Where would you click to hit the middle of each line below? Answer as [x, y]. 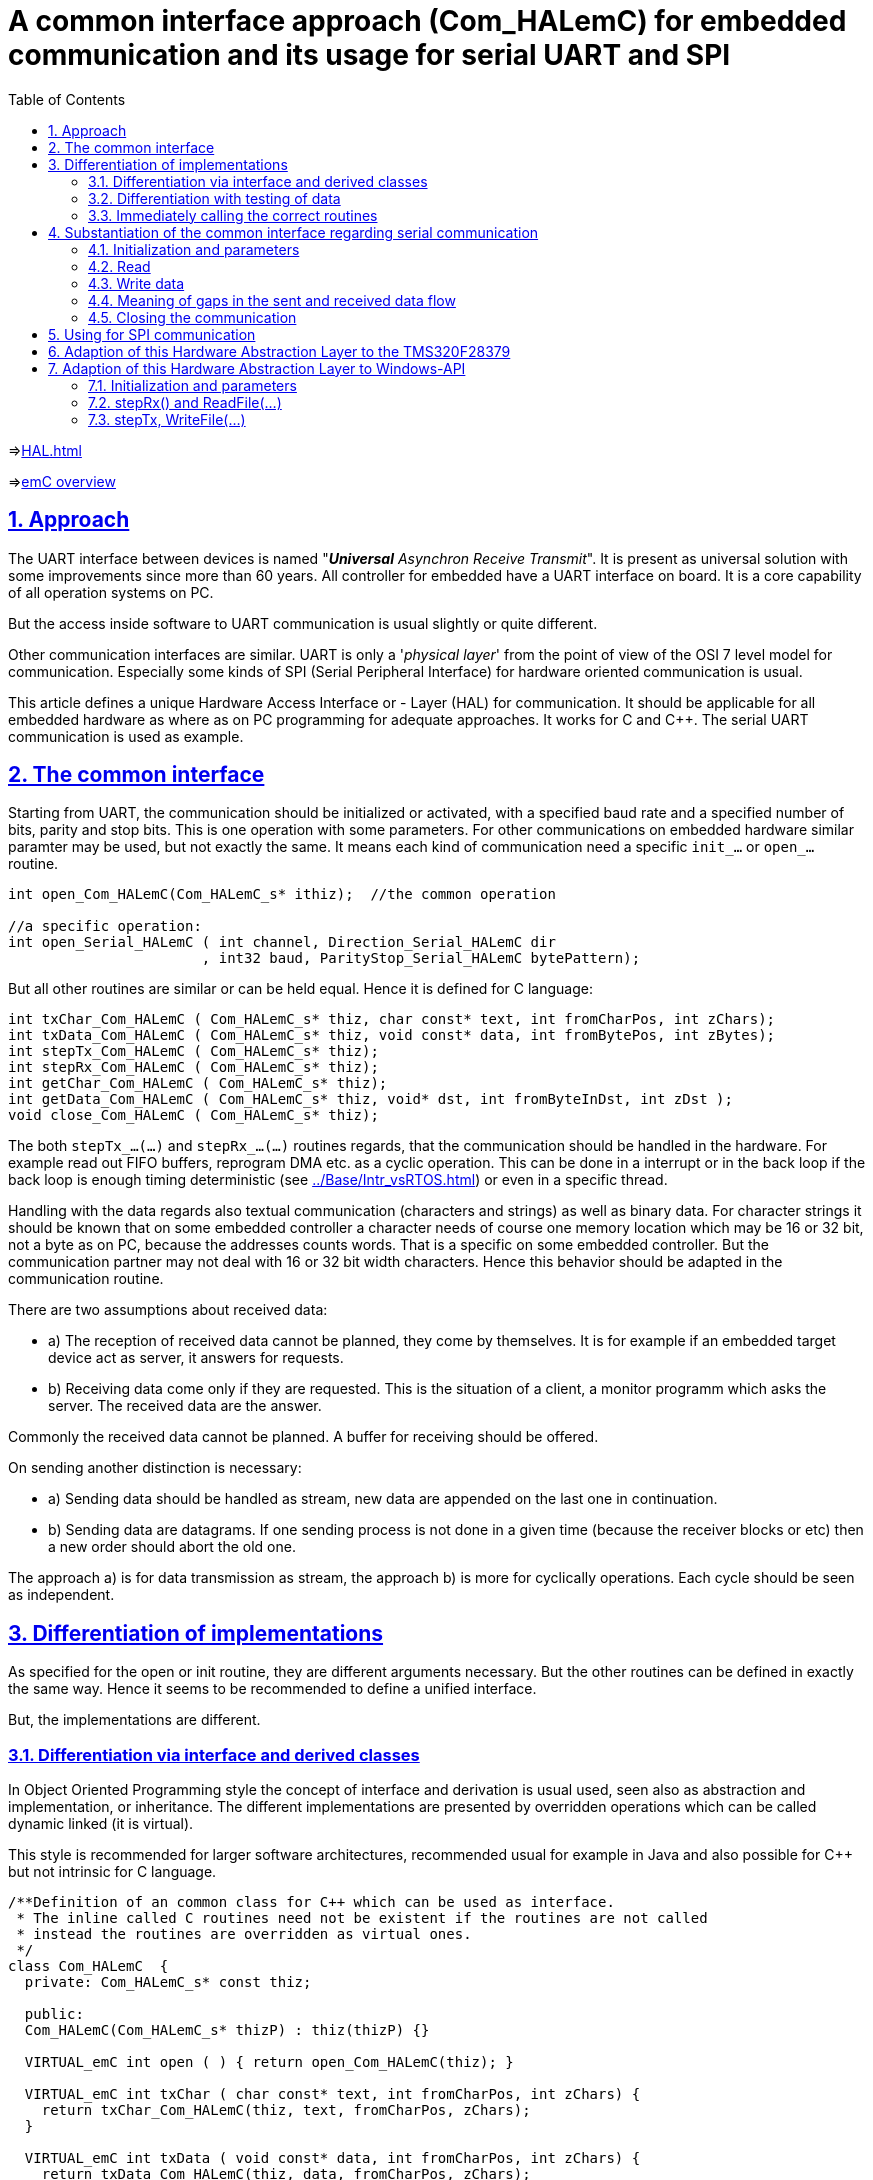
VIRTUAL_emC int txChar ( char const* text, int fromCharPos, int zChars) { [332, 2094]
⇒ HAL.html [45, 450]
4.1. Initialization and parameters [194, 249]
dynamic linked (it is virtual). [101, 1824]
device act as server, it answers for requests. [196, 1358]
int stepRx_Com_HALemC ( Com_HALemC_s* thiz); [193, 1067]
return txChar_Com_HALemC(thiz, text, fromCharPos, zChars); [286, 2110]
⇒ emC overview [62, 481]
